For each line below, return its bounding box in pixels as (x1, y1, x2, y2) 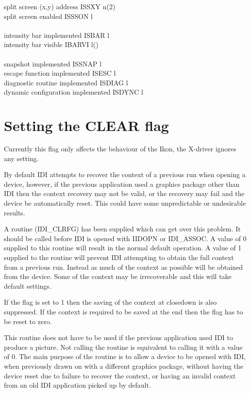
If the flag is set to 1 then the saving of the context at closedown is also (4, 297, 217, 307)
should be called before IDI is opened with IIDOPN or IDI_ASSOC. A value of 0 (4, 233, 247, 243)
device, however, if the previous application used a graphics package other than (4, 179, 240, 189)
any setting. (4, 153, 39, 163)
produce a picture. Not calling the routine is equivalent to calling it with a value (4, 342, 243, 352)
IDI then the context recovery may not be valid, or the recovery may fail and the (4, 188, 245, 198)
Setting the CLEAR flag (4, 115, 169, 135)
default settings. (4, 280, 51, 291)
